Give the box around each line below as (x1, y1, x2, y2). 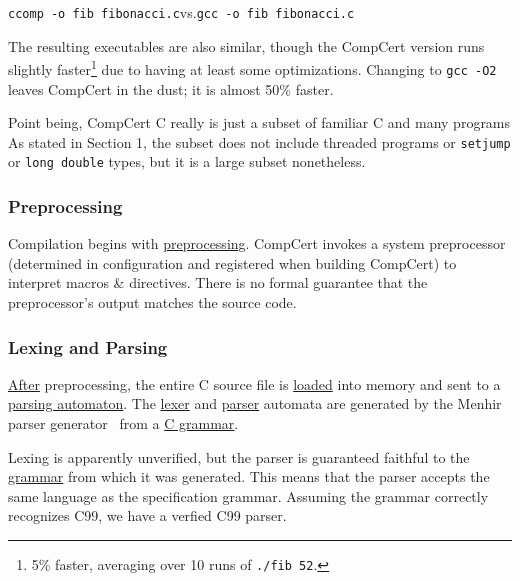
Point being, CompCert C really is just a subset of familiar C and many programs (8, 112, 511, 133)
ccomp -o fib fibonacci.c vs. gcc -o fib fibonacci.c (8, 2, 355, 22)
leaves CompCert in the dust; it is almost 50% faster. (8, 78, 334, 99)
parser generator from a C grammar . (8, 413, 239, 434)
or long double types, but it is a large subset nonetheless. (8, 151, 366, 172)
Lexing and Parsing (8, 334, 168, 359)
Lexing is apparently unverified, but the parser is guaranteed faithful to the (8, 446, 470, 467)
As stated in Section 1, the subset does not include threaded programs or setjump (8, 131, 511, 152)
